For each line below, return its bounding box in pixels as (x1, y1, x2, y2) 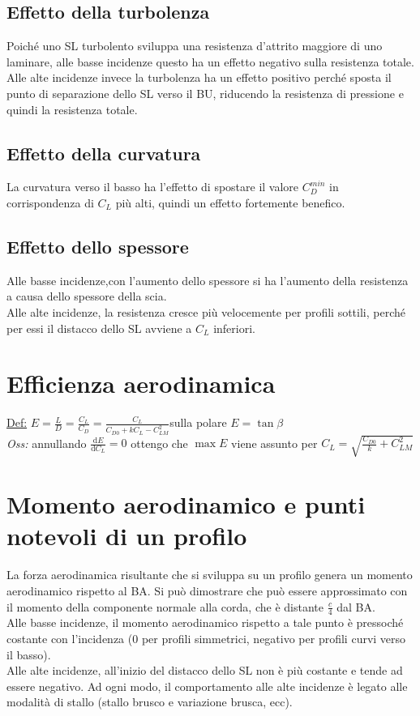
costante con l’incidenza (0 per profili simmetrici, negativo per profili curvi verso (6, 630, 406, 647)
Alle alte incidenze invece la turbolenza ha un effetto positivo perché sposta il (6, 69, 392, 86)
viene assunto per (231, 434, 318, 451)
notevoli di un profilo (6, 519, 247, 552)
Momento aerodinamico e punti (6, 488, 366, 521)
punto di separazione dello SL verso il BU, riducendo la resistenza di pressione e (6, 84, 404, 101)
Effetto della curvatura (6, 140, 201, 165)
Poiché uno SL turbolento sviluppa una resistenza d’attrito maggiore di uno (6, 37, 383, 54)
